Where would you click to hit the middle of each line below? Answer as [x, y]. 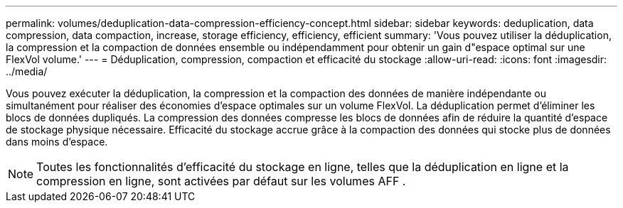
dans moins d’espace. [57, 142]
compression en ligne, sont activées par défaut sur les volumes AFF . [221, 181]
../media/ [27, 71]
